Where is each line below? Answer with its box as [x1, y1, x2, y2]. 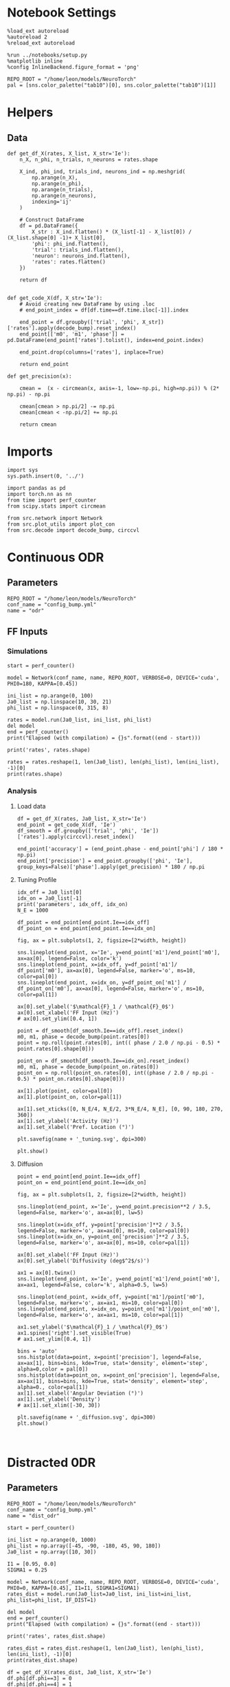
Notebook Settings [7, 5, 117, 21]
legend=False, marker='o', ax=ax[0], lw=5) [16, 1209, 144, 1216]
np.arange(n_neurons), [32, 192, 97, 199]
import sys [7, 466, 38, 473]
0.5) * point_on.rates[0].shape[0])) [16, 1075, 126, 1082]
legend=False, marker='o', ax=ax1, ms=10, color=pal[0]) [16, 1299, 184, 1307]
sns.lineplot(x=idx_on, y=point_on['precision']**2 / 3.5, [16, 1233, 190, 1240]
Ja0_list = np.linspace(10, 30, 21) [7, 698, 112, 705]
